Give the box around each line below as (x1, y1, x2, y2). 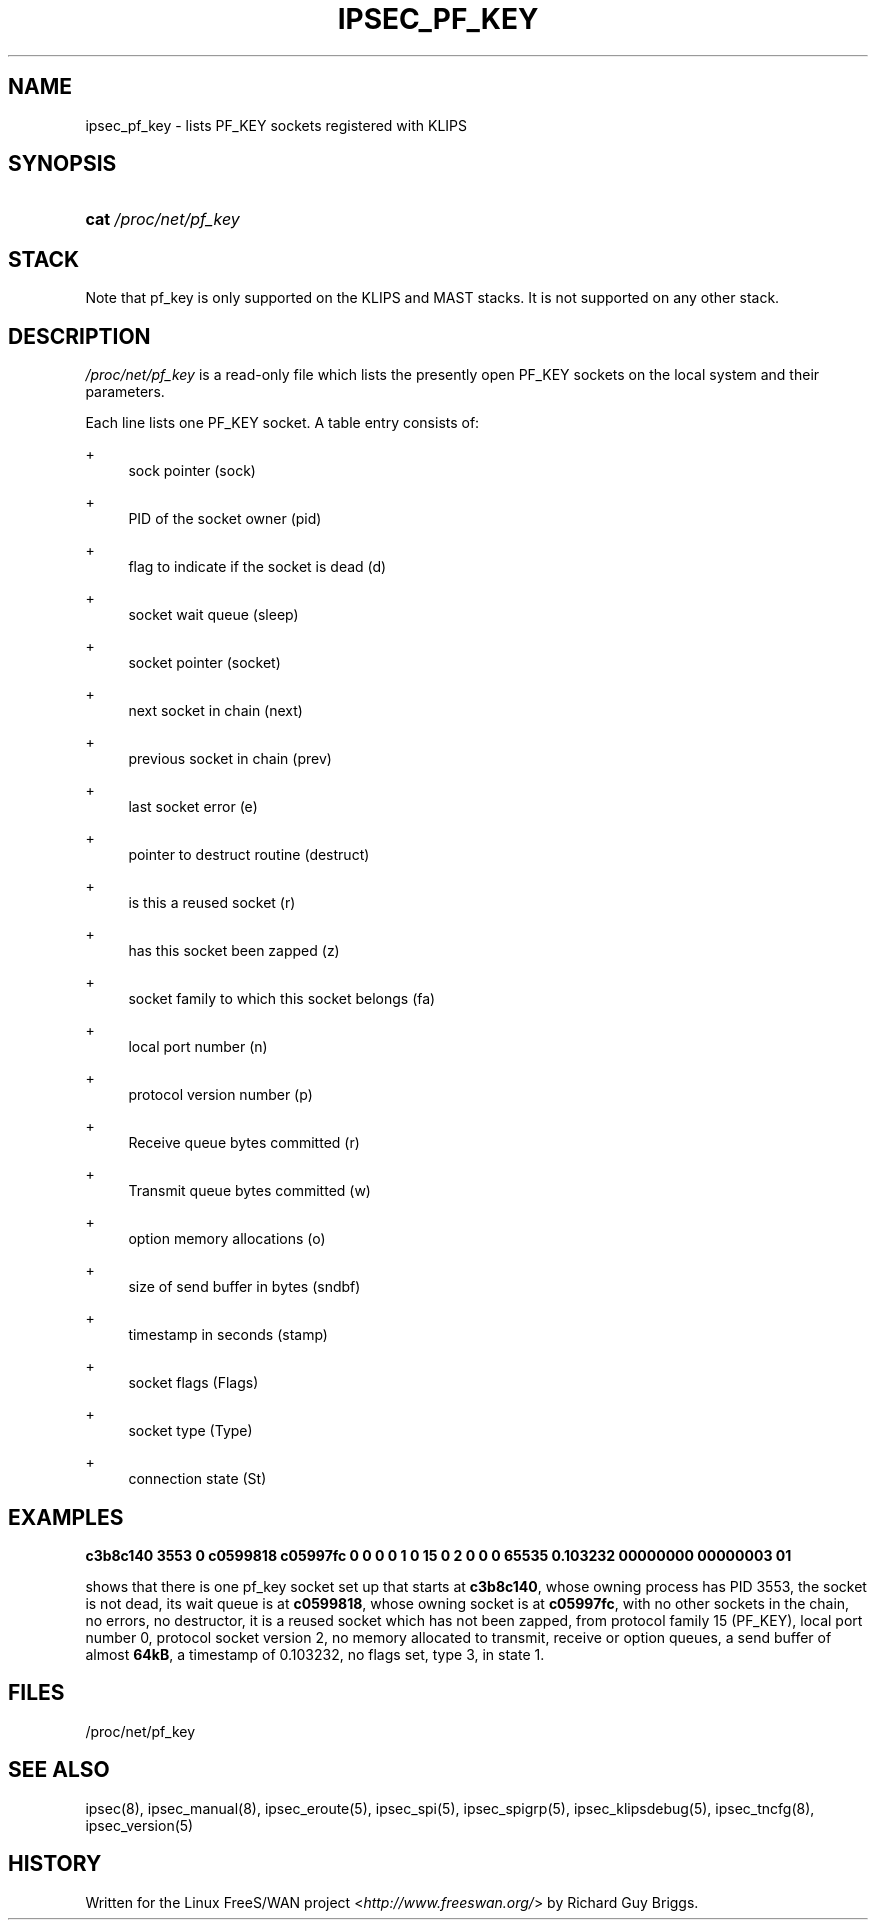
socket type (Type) (128, 1422, 253, 1440)
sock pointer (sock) (128, 462, 256, 480)
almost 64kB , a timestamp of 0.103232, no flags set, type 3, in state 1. (85, 1645, 545, 1663)
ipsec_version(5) (85, 1816, 194, 1834)
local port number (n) (128, 1038, 268, 1056)
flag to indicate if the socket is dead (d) (128, 558, 387, 576)
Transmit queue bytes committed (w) (128, 1182, 371, 1200)
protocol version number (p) (128, 1086, 313, 1104)
